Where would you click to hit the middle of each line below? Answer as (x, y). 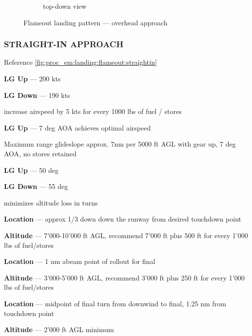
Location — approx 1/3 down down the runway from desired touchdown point (123, 219)
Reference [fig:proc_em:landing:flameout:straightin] (80, 62)
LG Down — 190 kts (37, 95)
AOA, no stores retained (40, 153)
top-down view (65, 6)
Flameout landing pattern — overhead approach (96, 22)
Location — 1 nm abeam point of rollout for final (80, 261)
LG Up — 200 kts (32, 78)
